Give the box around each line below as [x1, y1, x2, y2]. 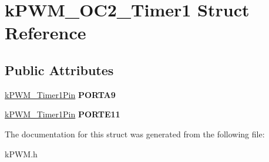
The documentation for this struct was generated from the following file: [5, 127, 265, 140]
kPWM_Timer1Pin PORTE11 [5, 108, 120, 120]
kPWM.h [5, 147, 38, 160]
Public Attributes [5, 60, 114, 79]
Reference [5, 21, 86, 45]
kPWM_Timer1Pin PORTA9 [5, 88, 116, 100]
